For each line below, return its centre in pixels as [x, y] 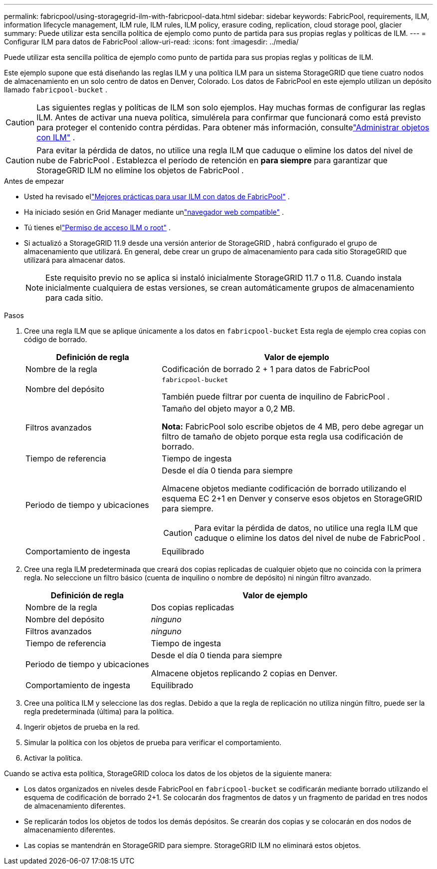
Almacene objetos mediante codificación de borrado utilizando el [284, 488]
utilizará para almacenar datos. [75, 260]
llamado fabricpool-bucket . [56, 90]
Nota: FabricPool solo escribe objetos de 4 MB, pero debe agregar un [293, 427]
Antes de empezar [34, 181]
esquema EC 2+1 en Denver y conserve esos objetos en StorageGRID [292, 498]
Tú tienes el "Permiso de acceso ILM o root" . [98, 227]
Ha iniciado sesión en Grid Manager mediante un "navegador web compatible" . [154, 212]
